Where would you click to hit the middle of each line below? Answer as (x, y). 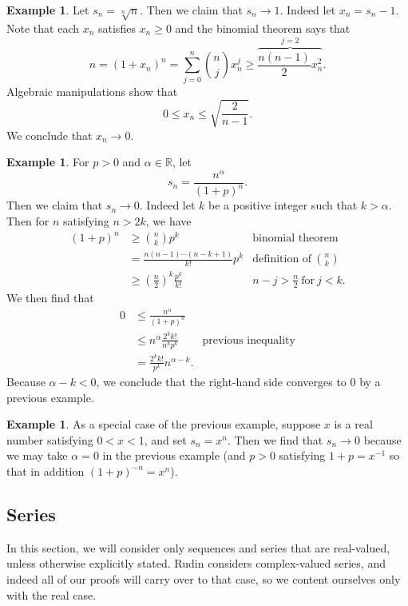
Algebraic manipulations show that (92, 91)
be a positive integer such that (283, 205)
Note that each (43, 28)
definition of (282, 259)
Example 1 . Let (48, 10)
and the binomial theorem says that (263, 28)
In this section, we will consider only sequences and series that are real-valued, (198, 547)
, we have (168, 221)
